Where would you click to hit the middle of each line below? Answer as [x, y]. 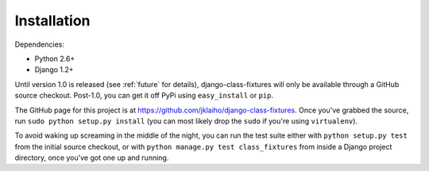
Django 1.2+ [54, 70]
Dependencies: [40, 44]
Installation [52, 21]
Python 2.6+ [55, 59]
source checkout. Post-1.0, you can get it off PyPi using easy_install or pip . [144, 96]
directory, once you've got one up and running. [92, 158]
